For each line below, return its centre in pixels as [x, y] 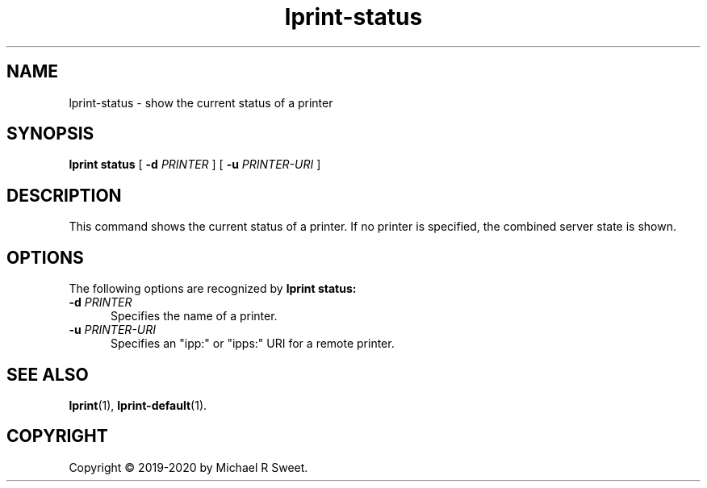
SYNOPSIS [50, 134]
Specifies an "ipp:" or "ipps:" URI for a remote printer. [253, 344]
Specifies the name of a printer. [194, 316]
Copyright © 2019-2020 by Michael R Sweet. [188, 467]
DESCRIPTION [64, 195]
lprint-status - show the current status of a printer [201, 102]
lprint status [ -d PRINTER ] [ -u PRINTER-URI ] [195, 165]
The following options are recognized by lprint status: [213, 289]
